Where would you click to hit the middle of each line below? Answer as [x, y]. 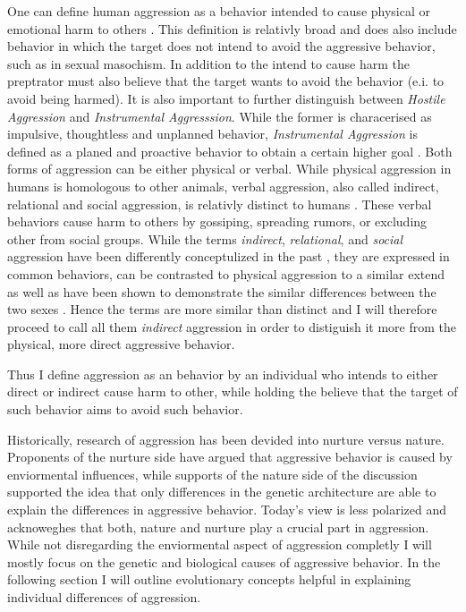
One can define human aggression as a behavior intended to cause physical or [219, 11]
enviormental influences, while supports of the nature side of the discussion [212, 474]
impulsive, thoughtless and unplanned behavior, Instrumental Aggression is [212, 134]
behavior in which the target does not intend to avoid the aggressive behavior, [221, 46]
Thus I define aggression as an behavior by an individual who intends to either [223, 374]
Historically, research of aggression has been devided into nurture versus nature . [226, 439]
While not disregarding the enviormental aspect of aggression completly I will [220, 544]
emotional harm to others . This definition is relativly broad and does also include [232, 28]
